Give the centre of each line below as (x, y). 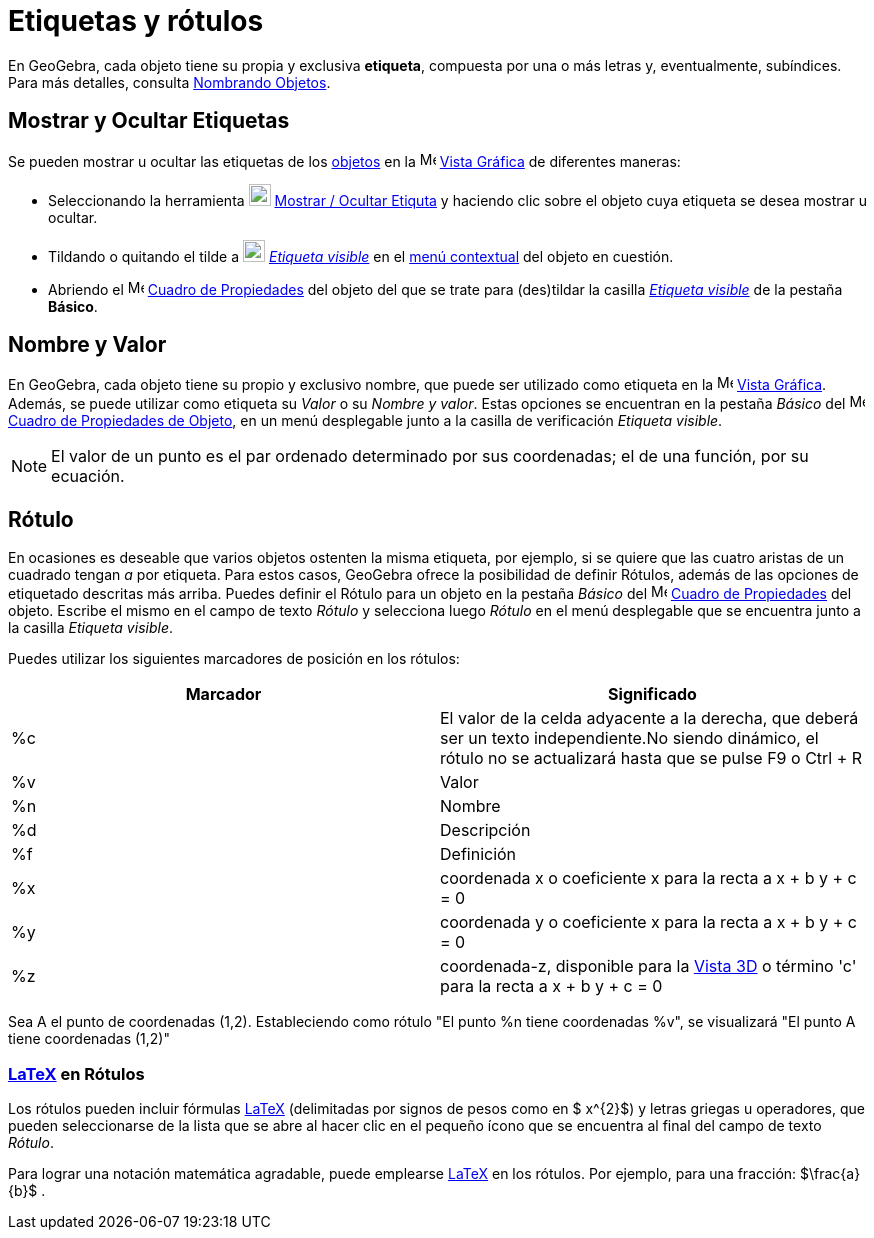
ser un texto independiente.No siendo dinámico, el (629, 738)
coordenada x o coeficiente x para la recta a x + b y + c (648, 878)
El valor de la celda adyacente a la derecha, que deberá (649, 718)
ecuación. (88, 476)
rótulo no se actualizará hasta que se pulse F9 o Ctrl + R (651, 758)
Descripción (485, 830)
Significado (652, 694)
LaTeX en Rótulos (76, 1073)
